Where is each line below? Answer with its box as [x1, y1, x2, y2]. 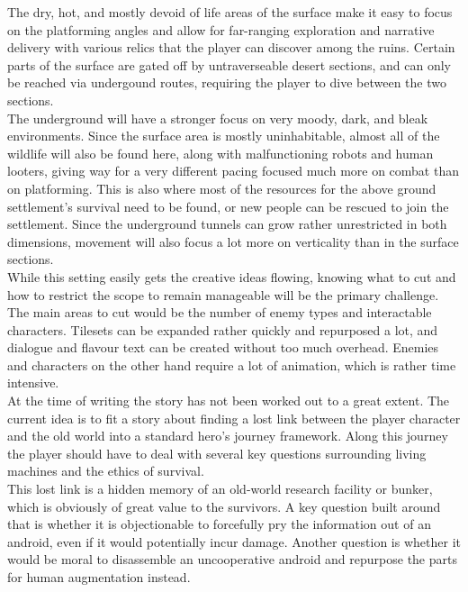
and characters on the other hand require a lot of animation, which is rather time [7, 355, 456, 374]
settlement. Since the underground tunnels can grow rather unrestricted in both [7, 214, 447, 233]
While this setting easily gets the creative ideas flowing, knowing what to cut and [7, 267, 456, 286]
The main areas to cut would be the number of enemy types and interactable [7, 303, 432, 322]
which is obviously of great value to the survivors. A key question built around [7, 496, 441, 515]
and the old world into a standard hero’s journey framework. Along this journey [7, 426, 448, 445]
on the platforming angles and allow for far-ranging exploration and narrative [7, 20, 435, 39]
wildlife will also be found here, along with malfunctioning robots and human [7, 143, 434, 162]
